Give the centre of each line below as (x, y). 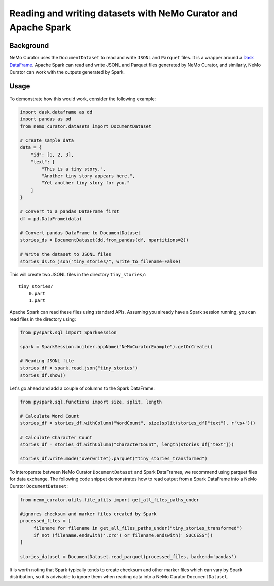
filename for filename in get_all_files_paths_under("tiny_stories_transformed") (138, 528)
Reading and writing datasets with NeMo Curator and (124, 13)
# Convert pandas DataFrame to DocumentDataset (80, 233)
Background (29, 45)
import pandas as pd (45, 119)
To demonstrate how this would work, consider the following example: (83, 99)
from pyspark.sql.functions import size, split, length (91, 402)
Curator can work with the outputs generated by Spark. (67, 72)
